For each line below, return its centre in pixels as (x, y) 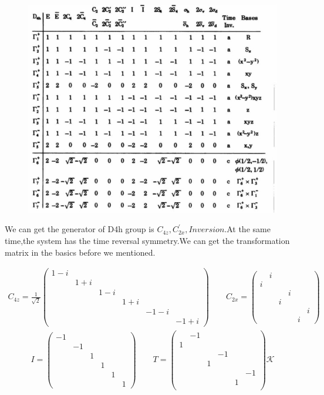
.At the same (247, 229)
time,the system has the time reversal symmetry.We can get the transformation (147, 240)
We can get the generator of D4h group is (80, 229)
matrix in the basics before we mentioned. (80, 252)
